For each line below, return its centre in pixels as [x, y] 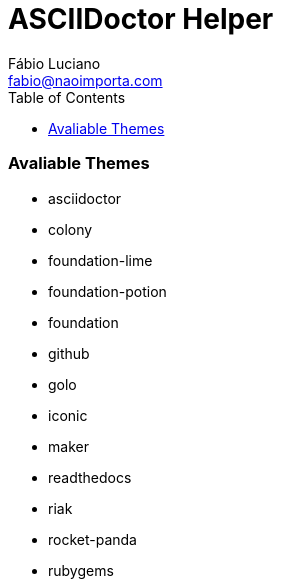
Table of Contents [67, 97]
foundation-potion [107, 291]
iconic [68, 415]
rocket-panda [92, 539]
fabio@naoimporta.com [85, 80]
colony [70, 229]
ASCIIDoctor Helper [141, 19]
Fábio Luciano [54, 63]
